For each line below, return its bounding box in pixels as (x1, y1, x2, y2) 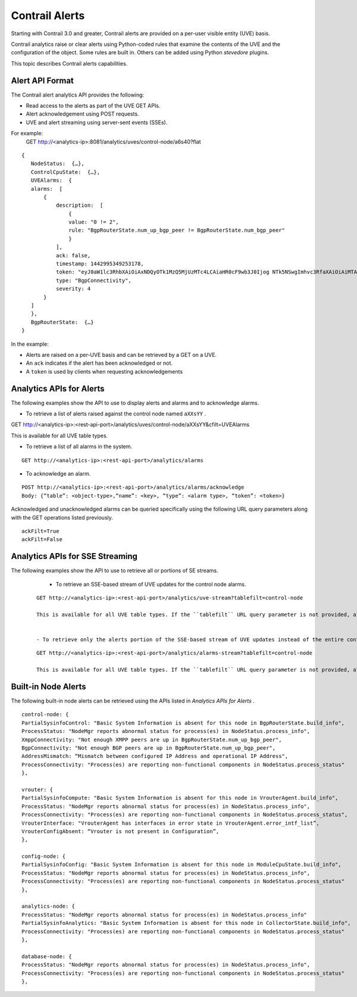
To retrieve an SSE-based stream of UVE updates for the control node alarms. (55, 580, 246, 588)
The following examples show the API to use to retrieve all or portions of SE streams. (11, 567, 218, 574)
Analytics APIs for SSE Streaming (11, 551, 138, 561)
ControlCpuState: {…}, (30, 169, 101, 175)
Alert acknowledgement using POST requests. (26, 110, 139, 117)
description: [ (55, 202, 104, 209)
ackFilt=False (21, 536, 62, 543)
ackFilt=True (21, 527, 59, 535)
